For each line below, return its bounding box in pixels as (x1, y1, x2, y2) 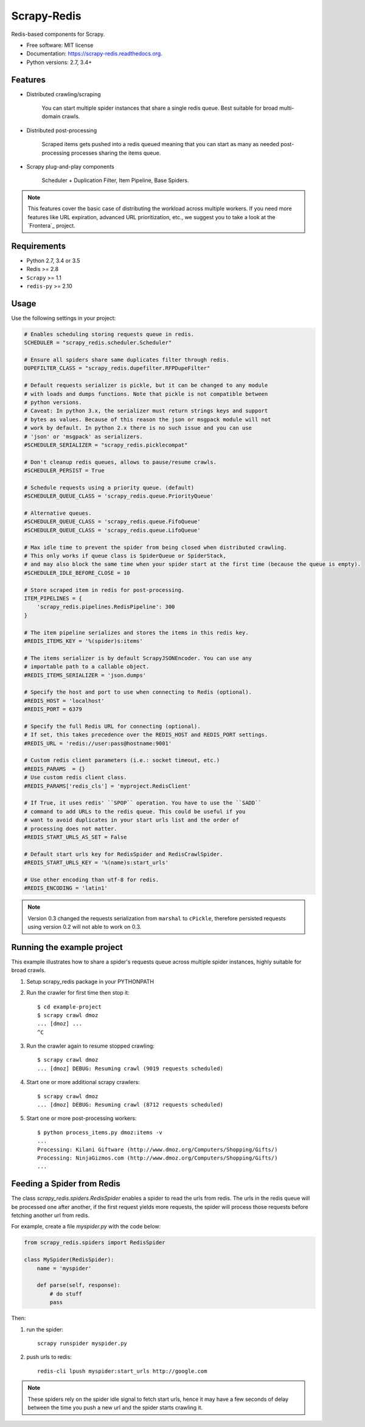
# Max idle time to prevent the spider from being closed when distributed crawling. (24, 544, 287, 551)
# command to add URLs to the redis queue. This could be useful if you (24, 808, 246, 815)
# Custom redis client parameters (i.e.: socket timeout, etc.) (24, 757, 220, 764)
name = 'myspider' (36, 1264, 92, 1272)
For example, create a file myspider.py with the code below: (11, 1223, 161, 1230)
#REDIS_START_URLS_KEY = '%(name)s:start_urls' (24, 859, 169, 866)
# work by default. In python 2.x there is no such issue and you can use (24, 425, 252, 432)
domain (41, 113, 61, 120)
